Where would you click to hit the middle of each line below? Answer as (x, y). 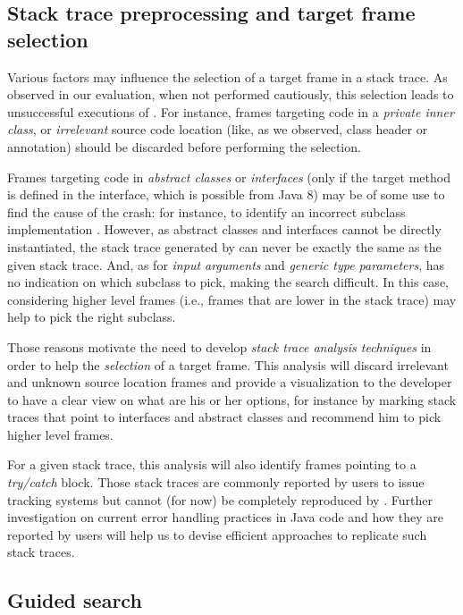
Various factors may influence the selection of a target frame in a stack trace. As (227, 76)
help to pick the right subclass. (92, 317)
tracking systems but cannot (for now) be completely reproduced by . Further (220, 499)
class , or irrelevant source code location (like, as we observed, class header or (218, 129)
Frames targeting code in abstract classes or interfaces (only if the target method (229, 177)
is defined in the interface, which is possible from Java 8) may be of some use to (226, 194)
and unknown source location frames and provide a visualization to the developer (230, 382)
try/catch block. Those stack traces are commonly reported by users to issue (216, 482)
